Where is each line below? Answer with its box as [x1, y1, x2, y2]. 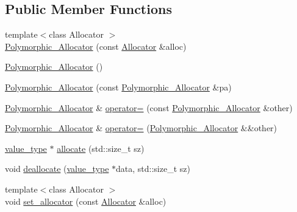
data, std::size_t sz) [116, 162, 190, 175]
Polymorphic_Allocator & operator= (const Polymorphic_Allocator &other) [5, 101, 293, 114]
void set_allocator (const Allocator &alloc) [5, 194, 166, 207]
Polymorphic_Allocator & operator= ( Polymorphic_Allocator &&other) [5, 121, 277, 134]
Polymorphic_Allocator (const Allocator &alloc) [5, 39, 187, 52]
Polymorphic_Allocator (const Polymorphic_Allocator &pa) [5, 80, 232, 93]
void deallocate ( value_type [5, 162, 109, 175]
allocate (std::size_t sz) [57, 142, 145, 154]
